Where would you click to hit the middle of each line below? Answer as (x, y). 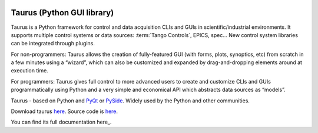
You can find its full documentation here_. (61, 122)
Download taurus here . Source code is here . (64, 111)
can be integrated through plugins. (53, 44)
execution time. (29, 71)
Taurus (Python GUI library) (62, 13)
